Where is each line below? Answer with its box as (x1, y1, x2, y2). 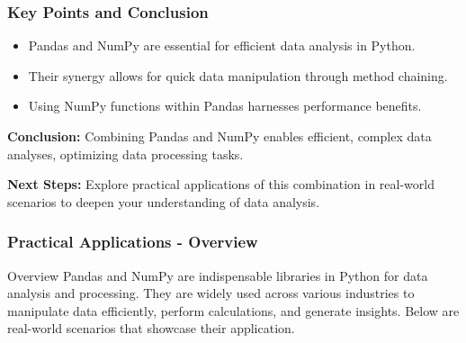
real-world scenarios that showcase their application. (7, 319, 295, 338)
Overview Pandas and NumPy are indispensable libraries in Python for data (7, 266, 428, 284)
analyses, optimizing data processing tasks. (7, 144, 244, 163)
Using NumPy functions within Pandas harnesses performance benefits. (28, 96, 422, 115)
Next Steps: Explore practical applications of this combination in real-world (7, 175, 435, 194)
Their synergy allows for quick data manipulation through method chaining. (28, 66, 448, 85)
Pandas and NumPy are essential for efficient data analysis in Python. (28, 36, 416, 55)
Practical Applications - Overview (7, 230, 258, 253)
